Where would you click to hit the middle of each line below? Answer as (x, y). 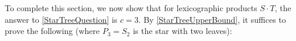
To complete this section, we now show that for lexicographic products (131, 8)
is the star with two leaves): (183, 31)
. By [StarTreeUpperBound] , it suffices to (212, 19)
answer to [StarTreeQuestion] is (61, 19)
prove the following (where (52, 31)
